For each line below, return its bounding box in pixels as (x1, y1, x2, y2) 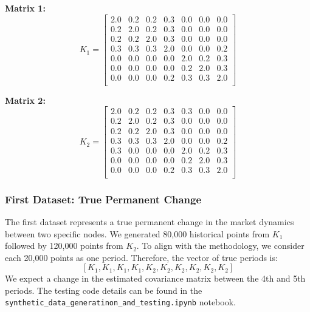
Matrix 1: (5, 2, 46, 14)
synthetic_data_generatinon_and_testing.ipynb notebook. (5, 296, 236, 308)
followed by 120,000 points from (5, 239, 123, 252)
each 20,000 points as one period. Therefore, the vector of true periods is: (5, 251, 278, 263)
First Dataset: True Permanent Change (5, 191, 202, 206)
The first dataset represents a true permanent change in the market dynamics (5, 215, 294, 228)
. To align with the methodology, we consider (136, 239, 305, 252)
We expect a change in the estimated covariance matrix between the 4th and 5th (5, 272, 306, 285)
